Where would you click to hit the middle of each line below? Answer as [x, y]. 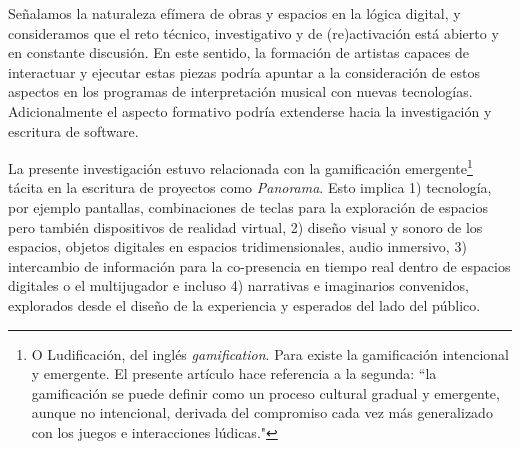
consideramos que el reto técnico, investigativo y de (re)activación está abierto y [253, 32]
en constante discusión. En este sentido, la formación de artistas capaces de [238, 52]
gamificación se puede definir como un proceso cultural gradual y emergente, [265, 392]
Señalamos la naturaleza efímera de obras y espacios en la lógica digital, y [234, 13]
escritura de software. [73, 130]
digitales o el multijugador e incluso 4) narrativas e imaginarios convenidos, [238, 285]
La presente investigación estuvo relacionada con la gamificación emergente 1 [240, 166]
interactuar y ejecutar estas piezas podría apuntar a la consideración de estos [244, 71]
